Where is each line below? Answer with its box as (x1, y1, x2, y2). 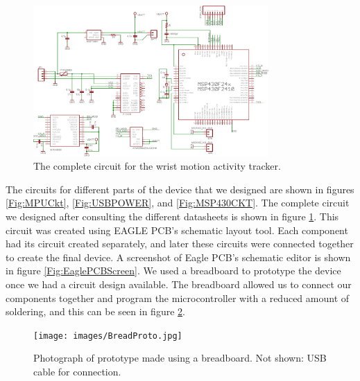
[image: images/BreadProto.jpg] (33, 330, 182, 341)
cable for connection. (33, 364, 121, 378)
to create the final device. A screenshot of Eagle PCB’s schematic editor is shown (6, 249, 351, 264)
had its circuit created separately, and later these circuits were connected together (6, 236, 354, 251)
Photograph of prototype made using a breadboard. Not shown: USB (33, 351, 327, 365)
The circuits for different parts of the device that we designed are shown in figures (6, 181, 354, 196)
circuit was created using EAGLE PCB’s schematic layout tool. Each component (6, 222, 348, 237)
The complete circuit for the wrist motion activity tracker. (33, 159, 281, 173)
